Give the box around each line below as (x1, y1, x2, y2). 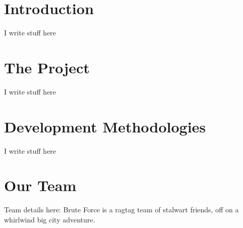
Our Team (4, 175, 77, 196)
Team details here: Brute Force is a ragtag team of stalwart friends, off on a (4, 204, 239, 215)
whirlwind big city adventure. (4, 214, 95, 224)
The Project (4, 57, 90, 77)
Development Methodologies (4, 116, 206, 136)
